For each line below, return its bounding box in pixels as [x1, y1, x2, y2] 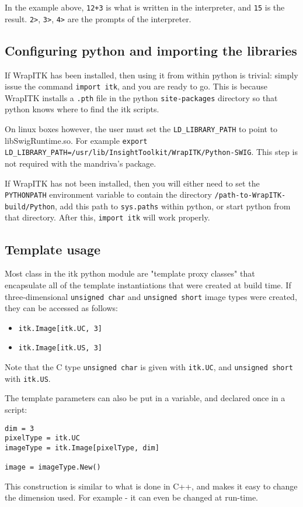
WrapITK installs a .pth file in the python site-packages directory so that [5, 91, 278, 104]
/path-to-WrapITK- [214, 191, 286, 200]
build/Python [5, 202, 55, 211]
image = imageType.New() [5, 463, 101, 472]
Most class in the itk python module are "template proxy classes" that [5, 267, 255, 280]
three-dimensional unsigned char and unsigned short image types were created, [5, 290, 297, 302]
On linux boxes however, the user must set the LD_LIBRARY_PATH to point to [5, 123, 278, 135]
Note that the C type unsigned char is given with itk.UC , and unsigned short [5, 361, 293, 373]
